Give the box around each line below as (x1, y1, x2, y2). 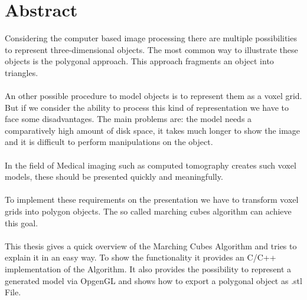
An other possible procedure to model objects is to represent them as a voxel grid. (5, 90, 302, 102)
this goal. (5, 216, 38, 229)
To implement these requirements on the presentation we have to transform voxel (5, 193, 299, 206)
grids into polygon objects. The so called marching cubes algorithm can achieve (5, 205, 292, 217)
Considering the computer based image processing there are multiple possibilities (5, 32, 297, 44)
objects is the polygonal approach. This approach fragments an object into (5, 55, 274, 67)
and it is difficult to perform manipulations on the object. (5, 136, 213, 148)
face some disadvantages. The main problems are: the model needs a (5, 113, 252, 125)
